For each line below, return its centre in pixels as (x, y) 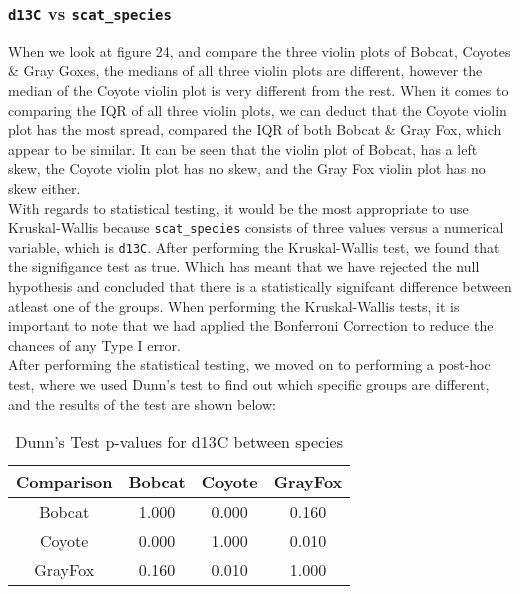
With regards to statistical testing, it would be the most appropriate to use (238, 207)
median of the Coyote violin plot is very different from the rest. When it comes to (258, 89)
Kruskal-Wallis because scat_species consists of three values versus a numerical (256, 227)
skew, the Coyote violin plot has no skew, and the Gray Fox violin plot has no (247, 168)
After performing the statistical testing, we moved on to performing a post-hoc (249, 364)
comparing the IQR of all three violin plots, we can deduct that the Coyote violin (257, 109)
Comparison (64, 482)
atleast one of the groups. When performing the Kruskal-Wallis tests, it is (234, 305)
